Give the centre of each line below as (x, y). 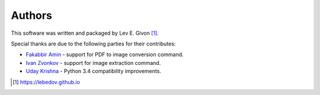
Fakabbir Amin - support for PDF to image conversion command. (105, 55)
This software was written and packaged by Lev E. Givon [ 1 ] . (85, 33)
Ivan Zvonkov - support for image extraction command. (93, 63)
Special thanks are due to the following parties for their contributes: (93, 44)
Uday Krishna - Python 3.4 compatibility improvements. (93, 71)
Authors (32, 15)
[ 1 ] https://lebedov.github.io (46, 82)
